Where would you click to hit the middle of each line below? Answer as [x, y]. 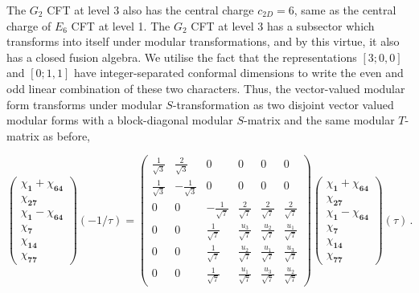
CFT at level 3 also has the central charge [150, 10]
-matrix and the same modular [319, 120]
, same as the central [345, 10]
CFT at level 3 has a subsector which [283, 25]
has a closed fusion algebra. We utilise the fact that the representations [182, 57]
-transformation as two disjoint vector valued [283, 104]
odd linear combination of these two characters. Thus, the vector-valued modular [206, 88]
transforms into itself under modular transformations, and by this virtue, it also [203, 41]
